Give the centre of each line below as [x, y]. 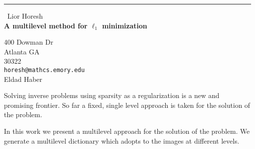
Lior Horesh [25, 16]
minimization [125, 25]
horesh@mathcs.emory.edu [44, 70]
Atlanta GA [22, 51]
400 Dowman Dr [29, 42]
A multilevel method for [46, 25]
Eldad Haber [23, 79]
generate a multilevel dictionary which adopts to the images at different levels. [122, 140]
